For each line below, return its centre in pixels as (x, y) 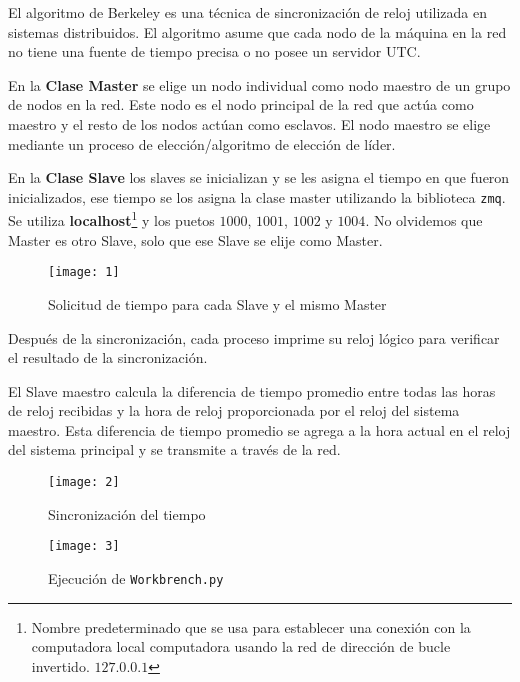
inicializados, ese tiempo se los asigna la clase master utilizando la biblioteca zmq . (257, 196)
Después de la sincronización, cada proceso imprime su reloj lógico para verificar (254, 337)
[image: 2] (84, 482)
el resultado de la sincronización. (108, 357)
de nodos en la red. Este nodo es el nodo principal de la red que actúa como (241, 104)
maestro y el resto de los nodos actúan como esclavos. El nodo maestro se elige (249, 123)
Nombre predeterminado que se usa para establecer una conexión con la (251, 626)
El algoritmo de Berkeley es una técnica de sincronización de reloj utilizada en (248, 12)
